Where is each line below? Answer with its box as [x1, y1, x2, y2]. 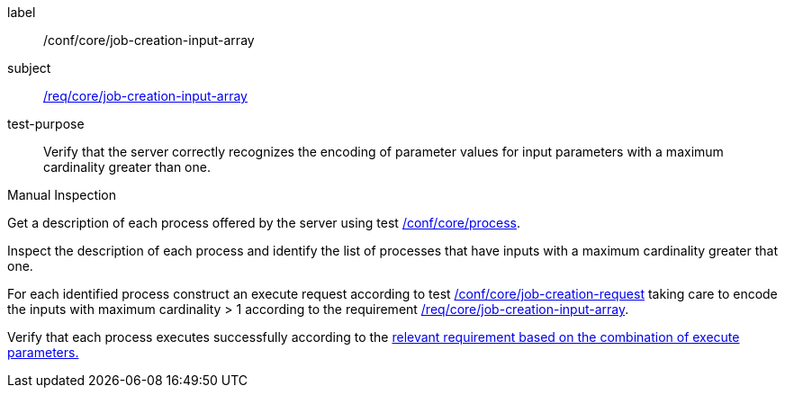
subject [7, 60, 51, 76]
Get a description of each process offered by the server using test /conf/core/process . [7, 215, 521, 230]
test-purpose [7, 116, 85, 131]
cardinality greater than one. [43, 159, 211, 175]
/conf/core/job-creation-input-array [43, 32, 255, 48]
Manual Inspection [7, 187, 117, 202]
